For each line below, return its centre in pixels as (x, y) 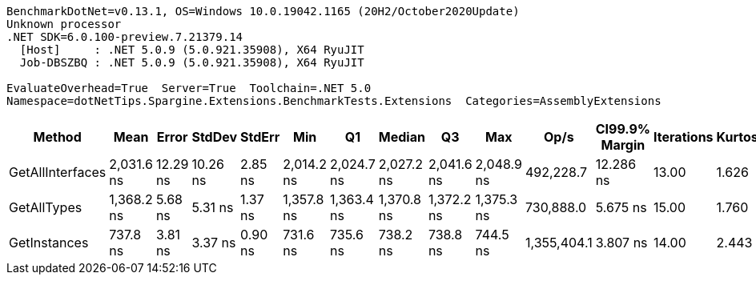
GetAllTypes (46, 207)
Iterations (684, 137)
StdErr (260, 137)
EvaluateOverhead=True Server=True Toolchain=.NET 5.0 (189, 88)
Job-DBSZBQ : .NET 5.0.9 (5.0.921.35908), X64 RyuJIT (192, 62)
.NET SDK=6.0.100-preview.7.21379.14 (125, 37)
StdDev (215, 137)
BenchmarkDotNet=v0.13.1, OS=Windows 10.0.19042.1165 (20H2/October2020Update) (263, 11)
